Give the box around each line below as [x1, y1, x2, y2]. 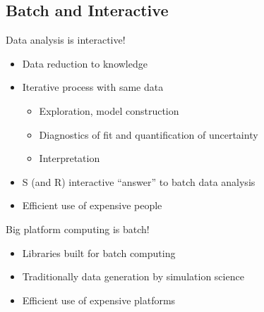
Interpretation [39, 151, 100, 166]
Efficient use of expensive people [22, 198, 162, 213]
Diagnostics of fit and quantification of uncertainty [39, 127, 258, 142]
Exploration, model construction [39, 103, 179, 118]
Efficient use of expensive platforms [22, 292, 176, 307]
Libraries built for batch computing [22, 245, 176, 260]
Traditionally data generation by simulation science [22, 269, 244, 284]
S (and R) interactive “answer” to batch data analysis [22, 174, 256, 189]
